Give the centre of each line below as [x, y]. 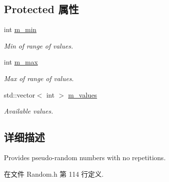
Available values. [28, 111]
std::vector [19, 94]
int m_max [21, 62]
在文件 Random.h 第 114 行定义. [54, 174]
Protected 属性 [41, 9]
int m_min [20, 29]
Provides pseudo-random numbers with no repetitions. [85, 157]
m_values [83, 94]
